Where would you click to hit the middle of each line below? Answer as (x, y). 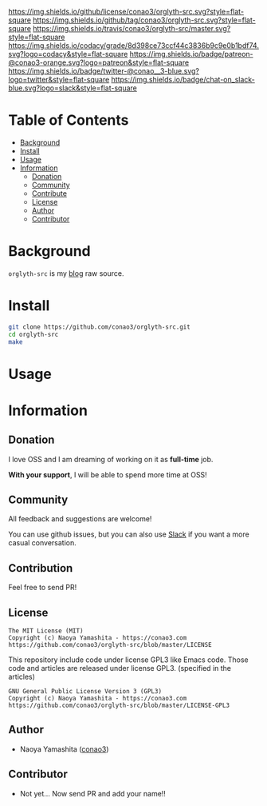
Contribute (49, 193)
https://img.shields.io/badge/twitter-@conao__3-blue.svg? (104, 71)
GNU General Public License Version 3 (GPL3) (85, 692)
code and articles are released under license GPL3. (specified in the (120, 668)
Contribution (41, 568)
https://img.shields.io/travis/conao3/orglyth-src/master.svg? (132, 28)
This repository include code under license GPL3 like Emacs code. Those (128, 660)
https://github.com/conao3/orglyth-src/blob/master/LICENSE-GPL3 (119, 706)
